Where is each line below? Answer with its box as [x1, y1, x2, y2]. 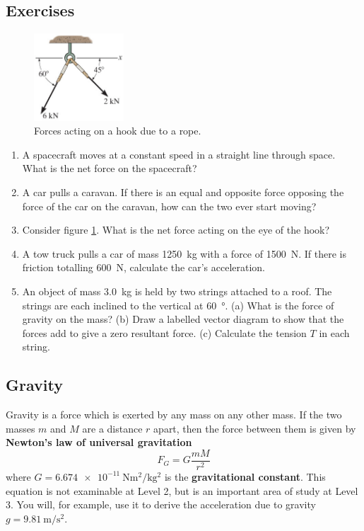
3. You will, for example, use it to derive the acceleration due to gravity [6, 497, 316, 512]
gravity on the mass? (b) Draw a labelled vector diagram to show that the [22, 312, 344, 326]
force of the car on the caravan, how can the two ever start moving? [22, 198, 317, 213]
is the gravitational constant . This [164, 469, 326, 484]
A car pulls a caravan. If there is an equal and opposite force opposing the [22, 184, 344, 199]
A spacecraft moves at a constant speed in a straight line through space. [22, 147, 336, 161]
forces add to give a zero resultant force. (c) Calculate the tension [22, 325, 307, 340]
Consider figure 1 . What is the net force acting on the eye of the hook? [22, 222, 330, 237]
